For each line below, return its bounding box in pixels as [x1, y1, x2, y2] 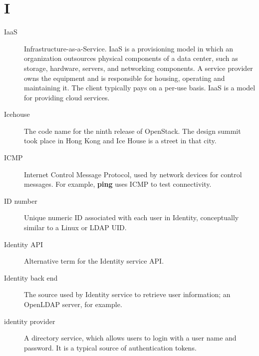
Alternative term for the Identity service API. [24, 256, 164, 266]
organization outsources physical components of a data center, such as [24, 53, 238, 63]
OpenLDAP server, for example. [24, 299, 122, 309]
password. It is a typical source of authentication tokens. [24, 342, 197, 353]
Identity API [4, 239, 43, 249]
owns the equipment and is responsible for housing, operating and [24, 72, 225, 83]
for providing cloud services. [24, 92, 110, 102]
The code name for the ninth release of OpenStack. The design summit [24, 125, 241, 136]
